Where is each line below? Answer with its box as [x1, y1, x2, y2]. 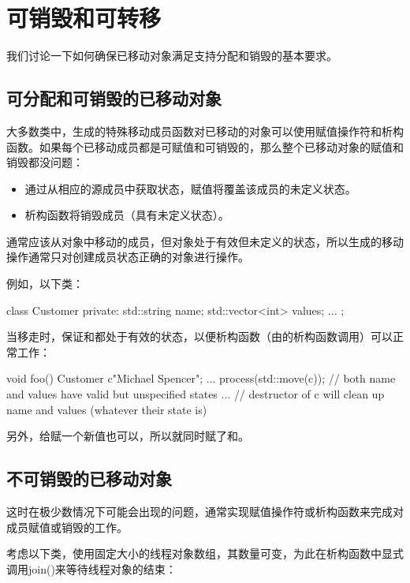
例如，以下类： [6, 275, 84, 292]
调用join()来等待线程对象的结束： [6, 560, 177, 577]
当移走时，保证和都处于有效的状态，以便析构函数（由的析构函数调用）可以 [6, 328, 393, 345]
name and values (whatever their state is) [6, 401, 207, 417]
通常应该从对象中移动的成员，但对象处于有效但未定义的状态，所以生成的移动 [6, 233, 404, 249]
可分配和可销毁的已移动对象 [6, 86, 222, 110]
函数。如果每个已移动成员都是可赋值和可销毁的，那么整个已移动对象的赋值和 [6, 138, 404, 155]
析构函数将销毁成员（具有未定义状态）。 [24, 207, 229, 223]
